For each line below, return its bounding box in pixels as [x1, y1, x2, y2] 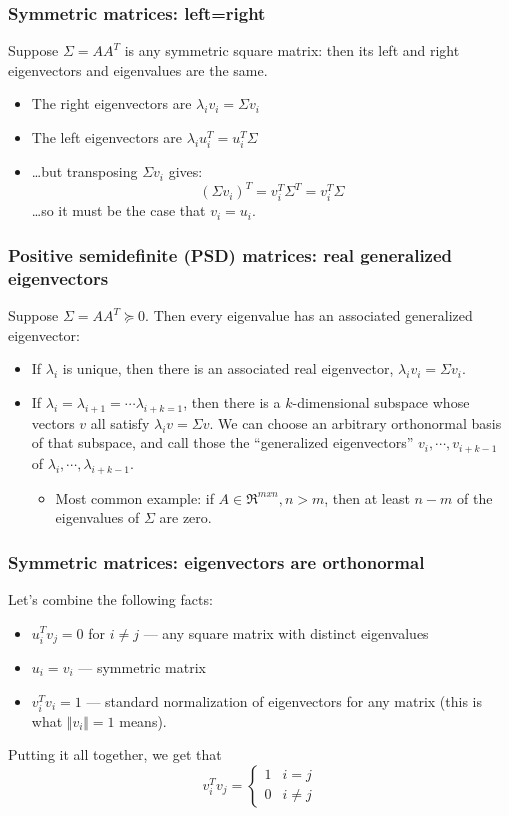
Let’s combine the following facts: [8, 588, 213, 609]
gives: [168, 161, 203, 182]
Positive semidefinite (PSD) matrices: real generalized [8, 242, 453, 267]
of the [457, 487, 493, 508]
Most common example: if [55, 487, 214, 508]
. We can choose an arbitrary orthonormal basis [209, 412, 502, 433]
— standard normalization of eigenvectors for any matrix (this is [86, 690, 483, 711]
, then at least [324, 487, 410, 508]
